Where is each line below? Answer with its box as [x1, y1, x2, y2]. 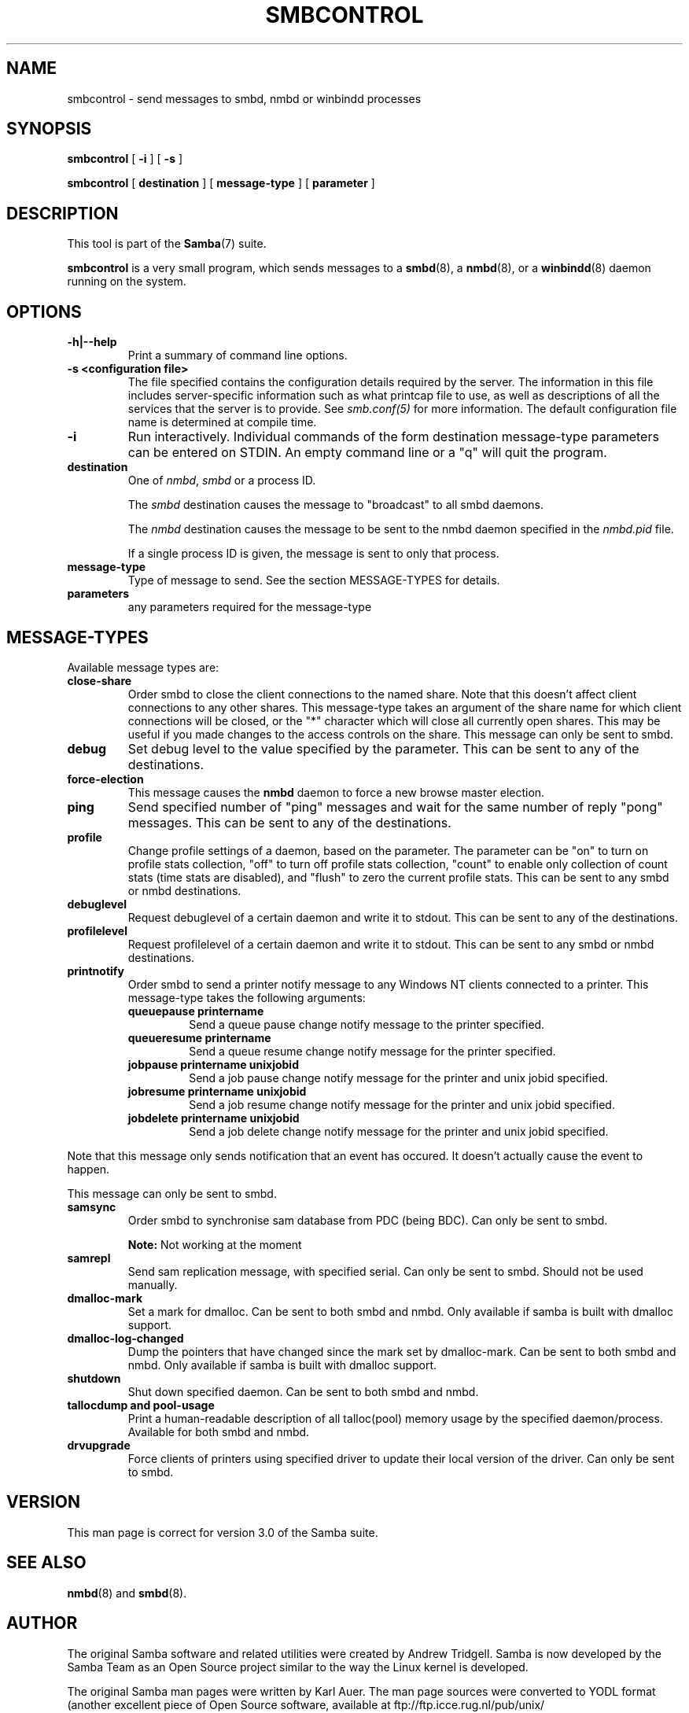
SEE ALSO [6, 1553, 87, 1573]
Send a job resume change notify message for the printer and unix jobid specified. [189, 1097, 615, 1111]
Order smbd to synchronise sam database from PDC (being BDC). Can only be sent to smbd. [127, 1213, 608, 1227]
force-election [67, 772, 144, 786]
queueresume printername [127, 1030, 271, 1044]
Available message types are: [67, 660, 219, 674]
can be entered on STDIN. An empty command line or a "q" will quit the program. [127, 444, 607, 461]
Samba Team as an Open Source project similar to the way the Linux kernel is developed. [67, 1660, 529, 1674]
